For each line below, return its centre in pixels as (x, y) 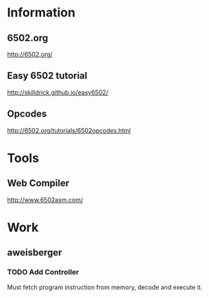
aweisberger (35, 252)
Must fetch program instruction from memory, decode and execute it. (105, 287)
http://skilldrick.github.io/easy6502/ (58, 92)
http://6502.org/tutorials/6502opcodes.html (69, 130)
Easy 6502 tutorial (47, 76)
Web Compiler (38, 183)
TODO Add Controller (43, 272)
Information (41, 13)
